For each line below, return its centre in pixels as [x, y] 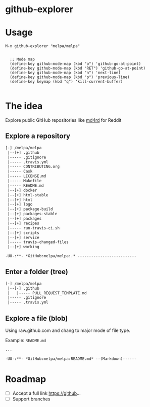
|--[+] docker [22, 190]
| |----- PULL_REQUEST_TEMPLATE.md [47, 293]
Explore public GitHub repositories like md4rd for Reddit [63, 120]
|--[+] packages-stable [32, 214]
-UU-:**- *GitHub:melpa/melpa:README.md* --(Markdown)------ [71, 359]
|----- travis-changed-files [38, 242]
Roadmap [26, 379]
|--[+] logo [20, 205]
